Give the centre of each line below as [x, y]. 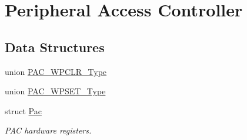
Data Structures [55, 47]
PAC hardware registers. [48, 130]
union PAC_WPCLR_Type [56, 71]
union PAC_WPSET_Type [55, 91]
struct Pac [23, 110]
